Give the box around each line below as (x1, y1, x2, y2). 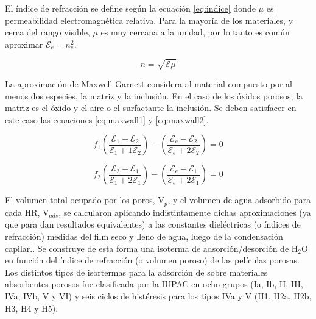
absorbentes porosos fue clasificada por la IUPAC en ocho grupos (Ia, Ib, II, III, (5, 278, 303, 290)
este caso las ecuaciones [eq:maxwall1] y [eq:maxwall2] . (5, 113, 209, 126)
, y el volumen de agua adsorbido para (167, 193, 311, 206)
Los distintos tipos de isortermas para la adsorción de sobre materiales (5, 265, 268, 278)
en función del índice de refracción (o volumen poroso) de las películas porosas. (5, 254, 300, 267)
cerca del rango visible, (5, 26, 90, 38)
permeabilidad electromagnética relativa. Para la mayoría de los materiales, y (5, 13, 293, 26)
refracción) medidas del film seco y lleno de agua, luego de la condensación (5, 229, 283, 242)
